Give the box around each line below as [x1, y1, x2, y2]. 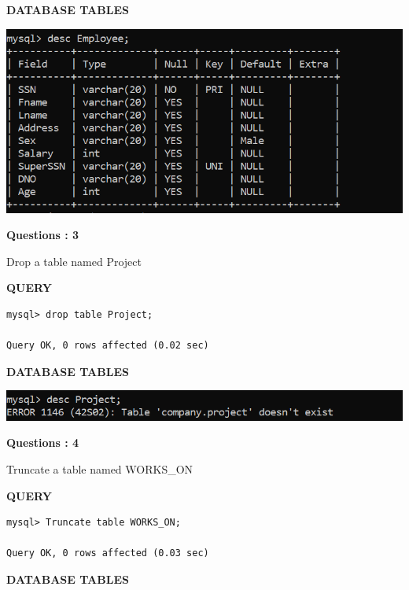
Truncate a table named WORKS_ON [6, 461, 193, 478]
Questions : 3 [6, 227, 79, 243]
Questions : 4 [6, 434, 79, 451]
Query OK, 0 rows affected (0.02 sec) [6, 340, 209, 352]
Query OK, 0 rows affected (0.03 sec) [6, 548, 209, 559]
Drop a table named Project [6, 253, 142, 269]
